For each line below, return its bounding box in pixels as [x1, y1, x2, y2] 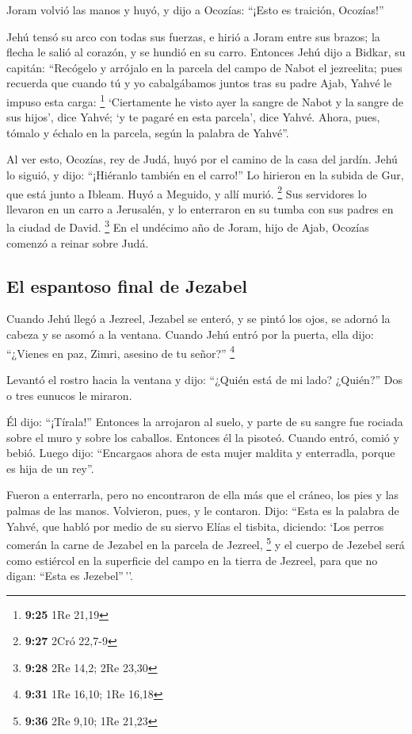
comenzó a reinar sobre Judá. [6, 234, 149, 251]
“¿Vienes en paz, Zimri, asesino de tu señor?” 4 [6, 342, 235, 361]
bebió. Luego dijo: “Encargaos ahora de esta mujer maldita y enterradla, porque [6, 444, 395, 461]
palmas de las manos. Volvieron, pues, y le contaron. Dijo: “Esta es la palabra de [6, 502, 399, 519]
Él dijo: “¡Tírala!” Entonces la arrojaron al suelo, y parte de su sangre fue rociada [6, 413, 403, 430]
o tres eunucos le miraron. [6, 386, 132, 403]
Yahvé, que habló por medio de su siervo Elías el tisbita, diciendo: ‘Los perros [6, 517, 384, 534]
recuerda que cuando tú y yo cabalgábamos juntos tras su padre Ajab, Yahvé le [6, 75, 392, 91]
